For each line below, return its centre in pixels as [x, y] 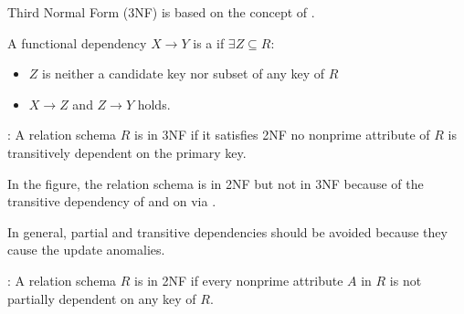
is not [406, 280]
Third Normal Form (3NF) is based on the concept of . [161, 12]
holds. [154, 104]
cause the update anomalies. [86, 250]
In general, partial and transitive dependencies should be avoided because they [227, 231]
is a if [209, 42]
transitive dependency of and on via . [112, 201]
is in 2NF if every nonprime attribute [239, 280]
